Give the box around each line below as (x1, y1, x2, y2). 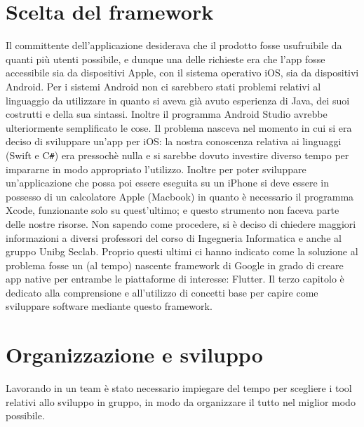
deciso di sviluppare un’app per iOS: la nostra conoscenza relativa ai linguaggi (6, 134, 342, 149)
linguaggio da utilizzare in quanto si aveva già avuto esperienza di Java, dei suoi (6, 93, 350, 107)
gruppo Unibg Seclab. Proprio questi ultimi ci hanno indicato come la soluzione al (6, 244, 358, 259)
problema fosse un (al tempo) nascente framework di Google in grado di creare (6, 257, 344, 272)
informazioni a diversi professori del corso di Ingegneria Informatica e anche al (6, 230, 342, 245)
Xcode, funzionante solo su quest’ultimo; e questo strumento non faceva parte (6, 203, 339, 217)
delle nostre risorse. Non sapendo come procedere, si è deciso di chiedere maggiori (6, 216, 356, 231)
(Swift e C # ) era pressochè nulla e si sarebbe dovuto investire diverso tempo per (6, 147, 349, 162)
